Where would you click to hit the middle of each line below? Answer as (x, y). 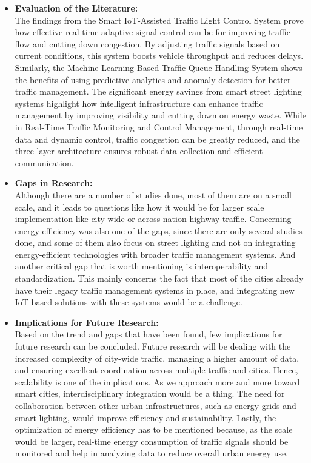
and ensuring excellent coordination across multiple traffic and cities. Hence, (156, 370)
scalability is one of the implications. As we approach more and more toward (157, 381)
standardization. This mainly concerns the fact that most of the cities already (159, 278)
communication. (44, 162)
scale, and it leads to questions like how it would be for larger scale (139, 207)
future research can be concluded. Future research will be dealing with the (153, 346)
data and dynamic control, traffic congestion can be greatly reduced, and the (157, 139)
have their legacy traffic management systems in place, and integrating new (155, 290)
